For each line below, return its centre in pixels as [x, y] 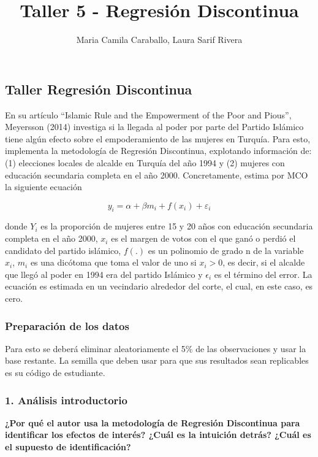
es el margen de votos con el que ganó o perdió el [203, 238]
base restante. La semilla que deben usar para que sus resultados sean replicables [157, 360]
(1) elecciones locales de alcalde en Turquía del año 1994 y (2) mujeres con [145, 162]
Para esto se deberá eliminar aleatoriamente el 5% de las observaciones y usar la [156, 348]
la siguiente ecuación [44, 187]
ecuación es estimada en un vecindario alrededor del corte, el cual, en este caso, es [159, 286]
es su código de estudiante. [55, 373]
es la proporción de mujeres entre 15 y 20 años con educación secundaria [177, 226]
